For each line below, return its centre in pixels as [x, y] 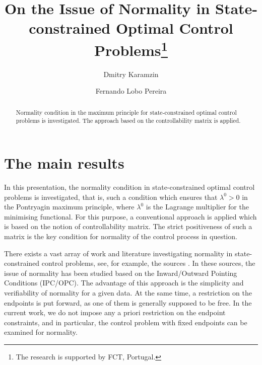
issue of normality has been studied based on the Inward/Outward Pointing [121, 273]
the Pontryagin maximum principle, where [69, 207]
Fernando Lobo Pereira [131, 91]
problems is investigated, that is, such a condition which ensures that [111, 197]
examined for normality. [41, 332]
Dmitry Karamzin [131, 74]
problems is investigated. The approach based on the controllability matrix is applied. [128, 121]
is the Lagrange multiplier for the [197, 207]
